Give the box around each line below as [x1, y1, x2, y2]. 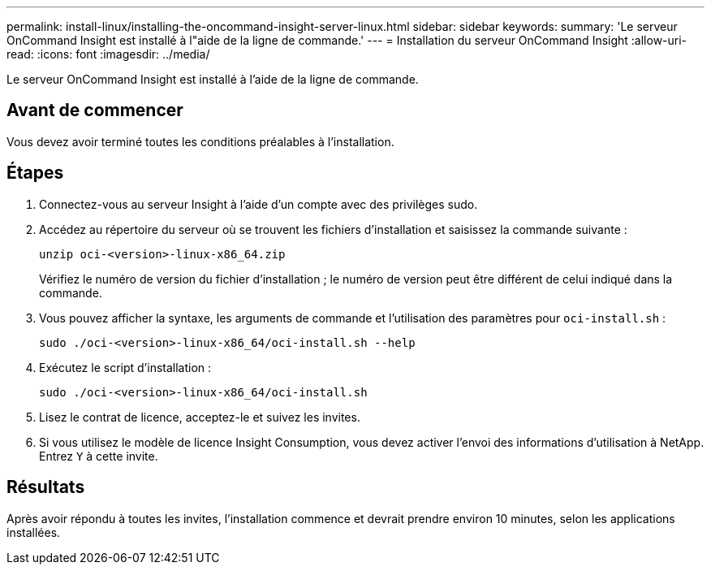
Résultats [6, 477, 85, 498]
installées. [6, 525, 61, 539]
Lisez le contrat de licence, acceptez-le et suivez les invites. [39, 409, 360, 424]
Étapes [6, 162, 64, 184]
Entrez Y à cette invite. [39, 448, 158, 463]
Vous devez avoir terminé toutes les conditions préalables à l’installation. [6, 134, 394, 149]
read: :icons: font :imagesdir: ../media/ [6, 47, 210, 61]
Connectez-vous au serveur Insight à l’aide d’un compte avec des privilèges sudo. [39, 197, 478, 211]
